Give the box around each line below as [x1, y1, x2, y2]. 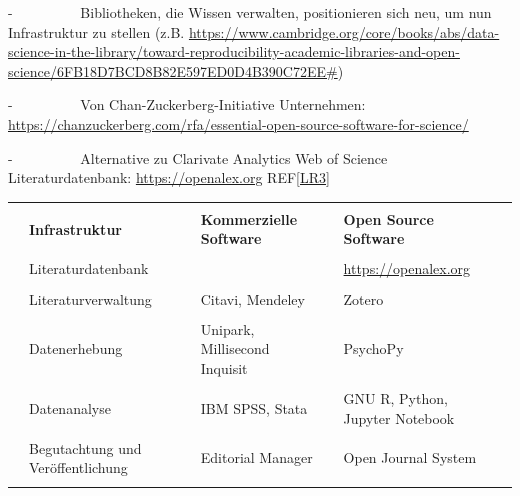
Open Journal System [343, 447, 477, 468]
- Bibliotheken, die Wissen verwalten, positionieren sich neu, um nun [8, 2, 492, 22]
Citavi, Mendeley [200, 288, 305, 309]
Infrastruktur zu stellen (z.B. [8, 21, 185, 42]
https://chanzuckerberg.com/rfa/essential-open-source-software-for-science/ [8, 113, 469, 134]
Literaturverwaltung [29, 288, 152, 309]
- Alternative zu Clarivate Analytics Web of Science [8, 147, 388, 168]
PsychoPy [343, 338, 404, 359]
